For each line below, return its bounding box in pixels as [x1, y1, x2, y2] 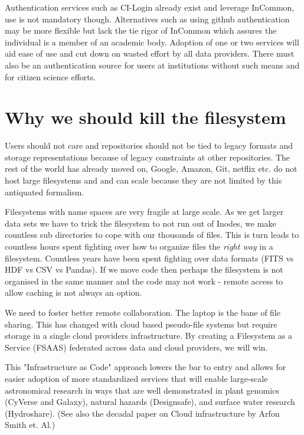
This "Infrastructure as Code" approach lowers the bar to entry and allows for [5, 361, 286, 373]
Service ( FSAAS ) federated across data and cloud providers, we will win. [5, 341, 268, 353]
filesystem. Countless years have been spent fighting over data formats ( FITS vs [5, 251, 294, 264]
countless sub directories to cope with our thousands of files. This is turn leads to [5, 228, 299, 241]
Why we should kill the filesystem [5, 105, 286, 129]
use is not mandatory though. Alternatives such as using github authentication [5, 12, 290, 25]
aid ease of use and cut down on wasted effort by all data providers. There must [5, 47, 295, 60]
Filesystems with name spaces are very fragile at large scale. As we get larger [5, 205, 284, 218]
